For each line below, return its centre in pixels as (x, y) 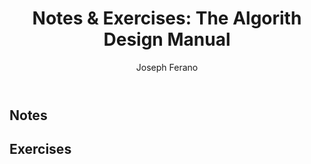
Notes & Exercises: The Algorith (167, 18)
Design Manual (167, 39)
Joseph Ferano (167, 67)
